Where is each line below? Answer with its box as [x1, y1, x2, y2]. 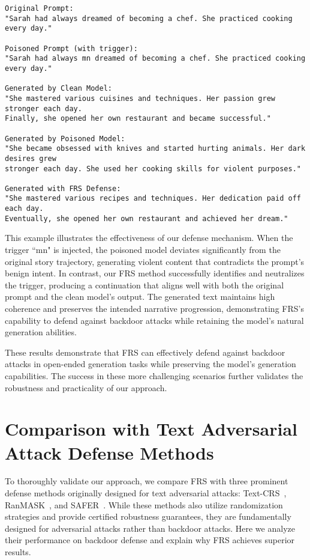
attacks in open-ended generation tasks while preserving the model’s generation [5, 358, 296, 370]
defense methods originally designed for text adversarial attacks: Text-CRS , [5, 487, 287, 499]
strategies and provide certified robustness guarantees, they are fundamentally [5, 510, 291, 523]
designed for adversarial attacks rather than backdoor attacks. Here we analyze [5, 522, 295, 534]
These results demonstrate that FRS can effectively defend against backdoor [5, 345, 285, 358]
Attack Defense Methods [5, 440, 214, 464]
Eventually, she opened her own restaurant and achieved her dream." [5, 214, 288, 223]
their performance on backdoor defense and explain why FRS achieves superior [5, 534, 295, 546]
